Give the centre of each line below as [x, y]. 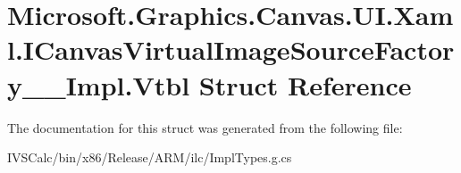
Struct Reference [305, 84]
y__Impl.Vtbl [99, 84]
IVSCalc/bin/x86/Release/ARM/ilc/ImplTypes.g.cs [150, 157]
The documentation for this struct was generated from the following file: [205, 127]
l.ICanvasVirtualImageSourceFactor [231, 49]
